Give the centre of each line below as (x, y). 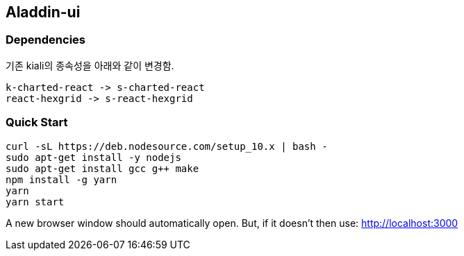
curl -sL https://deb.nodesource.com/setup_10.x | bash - (167, 146)
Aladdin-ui (43, 12)
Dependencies (46, 40)
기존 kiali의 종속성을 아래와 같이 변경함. (90, 65)
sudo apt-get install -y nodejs (93, 157)
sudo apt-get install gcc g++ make (102, 168)
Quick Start (37, 122)
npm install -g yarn (61, 179)
